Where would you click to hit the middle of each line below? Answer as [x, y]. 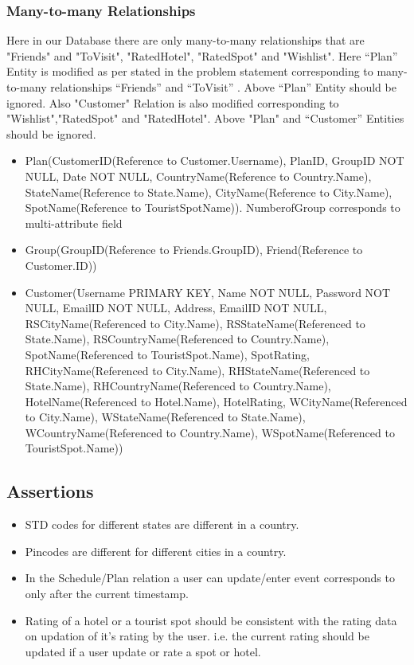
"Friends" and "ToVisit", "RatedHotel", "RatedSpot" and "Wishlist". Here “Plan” [202, 55]
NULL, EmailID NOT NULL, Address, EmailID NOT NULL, [176, 308]
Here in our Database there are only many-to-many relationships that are [186, 40]
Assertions [50, 491]
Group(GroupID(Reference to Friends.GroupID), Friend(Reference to [194, 250]
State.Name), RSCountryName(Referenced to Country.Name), [177, 339]
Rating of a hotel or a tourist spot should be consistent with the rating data [211, 620]
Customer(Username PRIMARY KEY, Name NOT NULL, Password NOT [208, 292]
